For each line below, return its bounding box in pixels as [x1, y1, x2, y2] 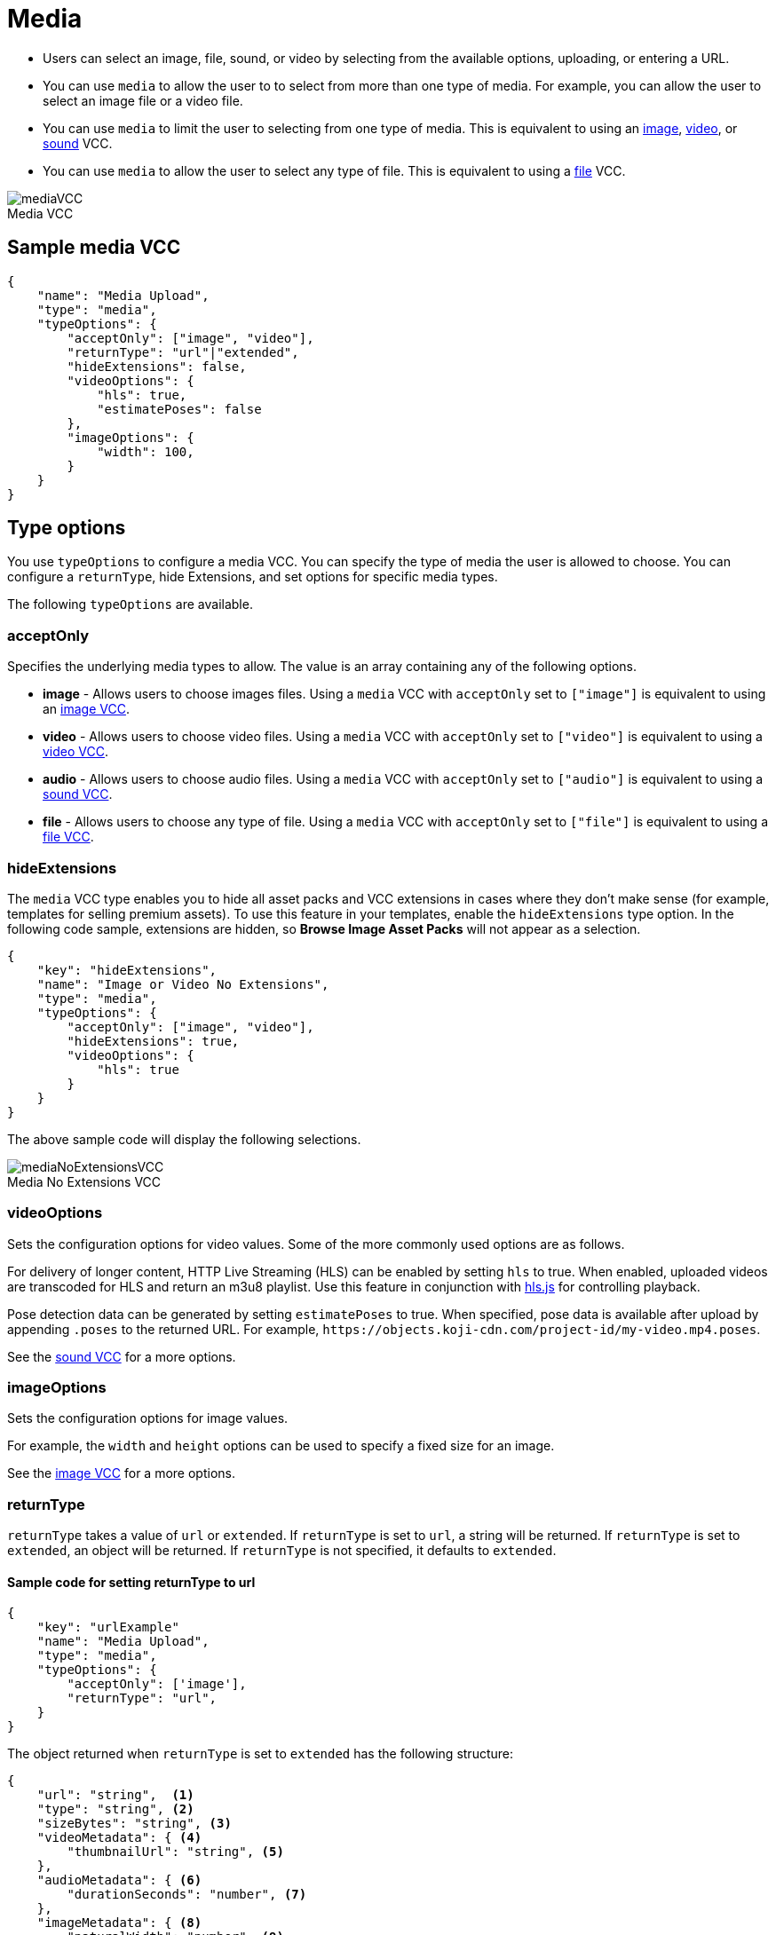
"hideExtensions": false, [67, 359, 247, 374]
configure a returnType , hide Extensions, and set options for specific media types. [7, 569, 498, 585]
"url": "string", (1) [36, 1788, 194, 1803]
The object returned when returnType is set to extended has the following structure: [7, 1746, 513, 1762]
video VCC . [43, 744, 109, 760]
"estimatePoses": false [97, 401, 262, 416]
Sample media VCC [7, 236, 181, 259]
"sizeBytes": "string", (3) [36, 1816, 232, 1831]
